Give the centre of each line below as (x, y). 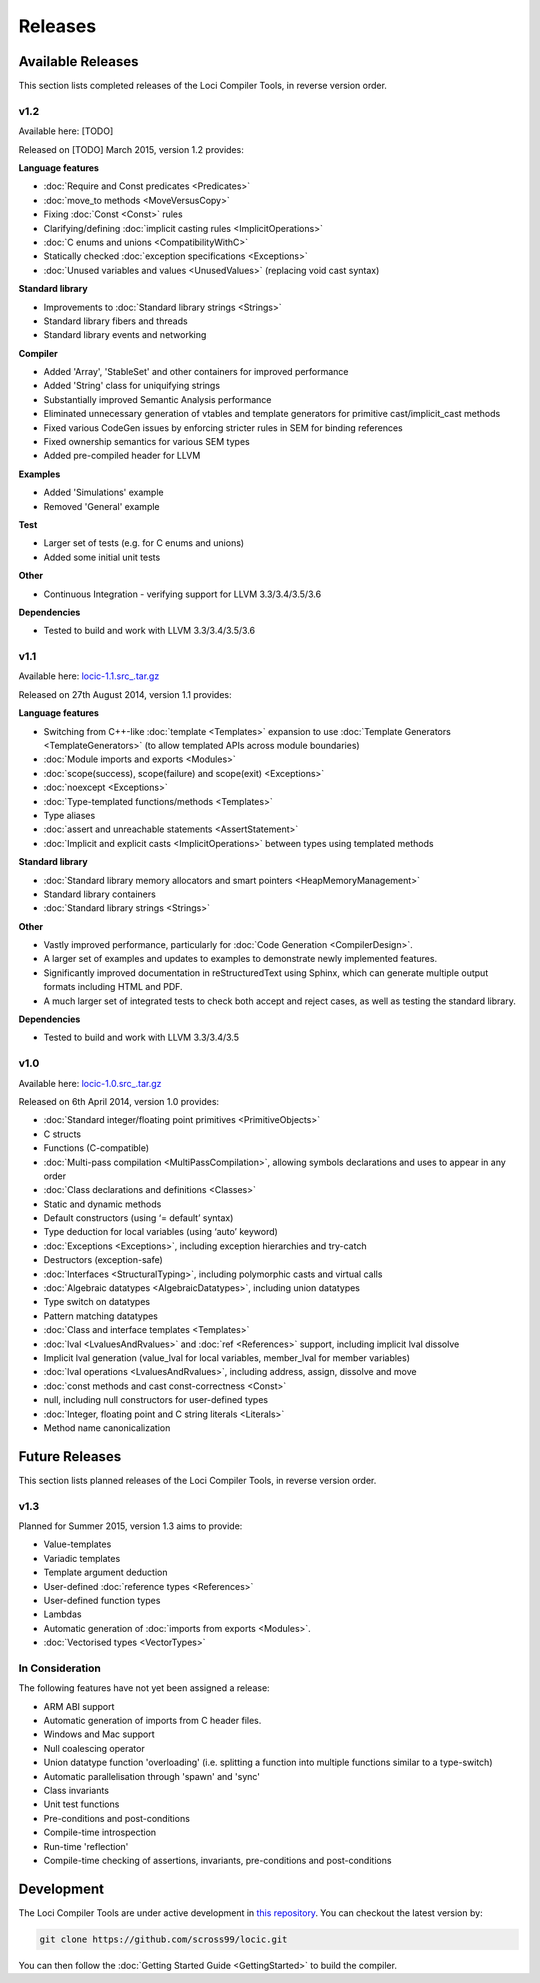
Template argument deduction (105, 1572)
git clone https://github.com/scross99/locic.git (163, 1939)
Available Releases (78, 61)
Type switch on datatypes (96, 1302)
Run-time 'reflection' (86, 1846)
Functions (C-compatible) (96, 1148)
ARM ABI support (79, 1706)
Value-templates (77, 1544)
